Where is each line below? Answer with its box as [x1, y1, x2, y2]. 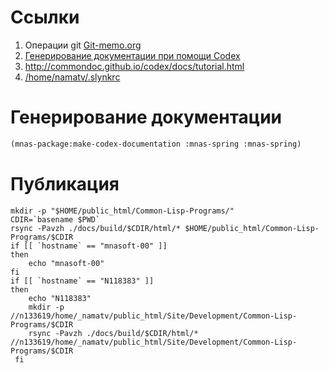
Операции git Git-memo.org [24, 39, 142, 51]
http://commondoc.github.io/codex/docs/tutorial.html [24, 60, 245, 72]
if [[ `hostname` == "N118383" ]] [10, 276, 155, 286]
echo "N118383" [28, 293, 92, 303]
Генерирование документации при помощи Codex [24, 49, 241, 61]
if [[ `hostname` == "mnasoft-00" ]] [10, 241, 168, 251]
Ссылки [10, 6, 80, 29]
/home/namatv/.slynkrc [24, 71, 121, 83]
